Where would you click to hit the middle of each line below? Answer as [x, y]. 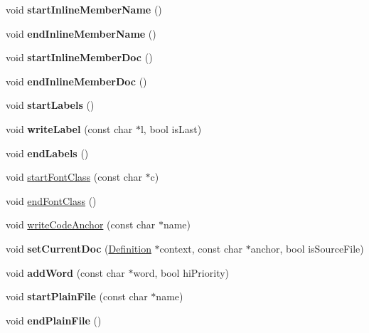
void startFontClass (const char [74, 177]
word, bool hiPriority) [181, 272]
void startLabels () [50, 105]
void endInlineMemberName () [81, 33]
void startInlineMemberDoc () [79, 57]
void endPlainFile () [54, 320]
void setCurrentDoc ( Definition [79, 248]
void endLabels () [47, 153]
